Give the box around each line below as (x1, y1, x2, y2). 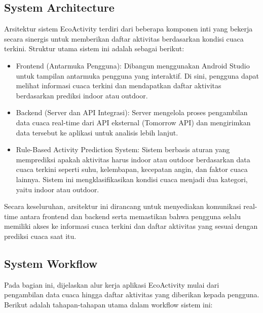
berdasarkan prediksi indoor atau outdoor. (16, 90, 148, 100)
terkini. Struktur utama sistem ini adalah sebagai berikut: (4, 43, 184, 54)
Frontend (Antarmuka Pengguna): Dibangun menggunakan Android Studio (16, 60, 250, 71)
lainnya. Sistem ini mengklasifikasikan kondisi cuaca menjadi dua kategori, (16, 173, 248, 184)
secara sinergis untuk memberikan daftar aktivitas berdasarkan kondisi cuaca (4, 33, 244, 44)
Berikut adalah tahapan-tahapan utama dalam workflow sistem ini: (4, 299, 213, 309)
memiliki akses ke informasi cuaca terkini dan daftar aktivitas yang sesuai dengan (4, 221, 258, 231)
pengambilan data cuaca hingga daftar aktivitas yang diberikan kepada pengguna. (4, 289, 259, 300)
